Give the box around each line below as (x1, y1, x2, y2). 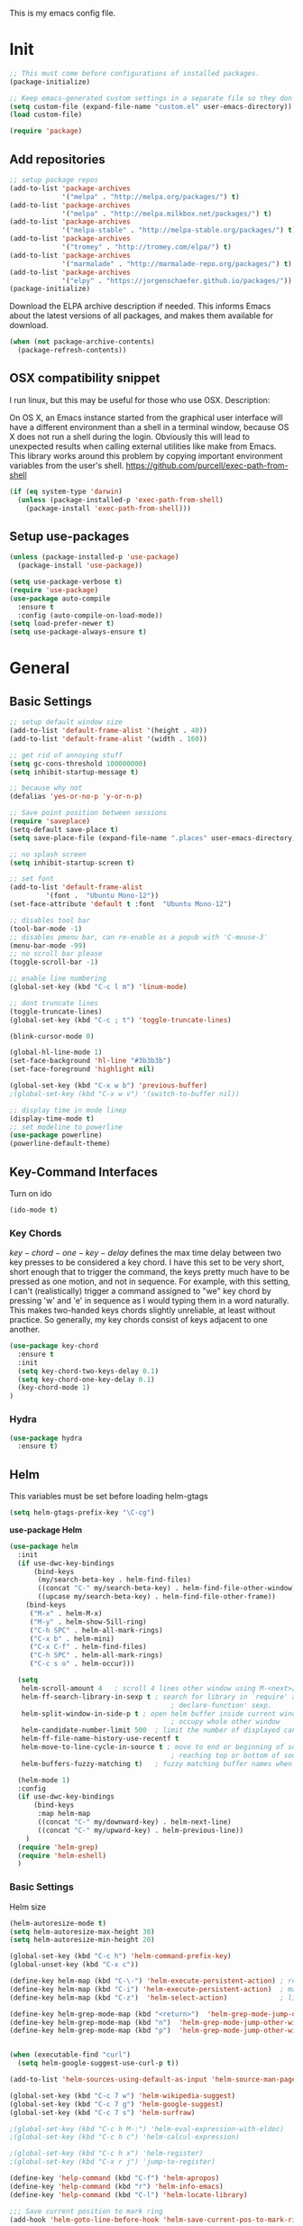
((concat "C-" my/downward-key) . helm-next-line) (37, 1818, 232, 1827)
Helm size (9, 1901, 47, 1912)
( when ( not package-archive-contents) (9, 337, 155, 346)
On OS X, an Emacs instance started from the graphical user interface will (9, 412, 283, 423)
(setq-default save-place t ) (9, 825, 119, 834)
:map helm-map (37, 1809, 91, 1818)
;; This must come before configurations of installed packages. (9, 69, 260, 78)
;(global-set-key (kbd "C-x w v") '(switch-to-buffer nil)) (9, 1089, 241, 1098)
